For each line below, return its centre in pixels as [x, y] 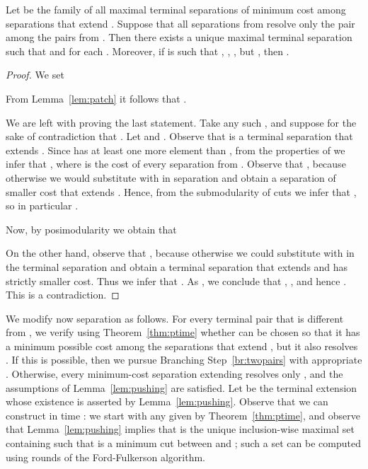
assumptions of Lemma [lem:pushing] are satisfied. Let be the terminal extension [182, 387]
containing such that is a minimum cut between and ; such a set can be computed [183, 443]
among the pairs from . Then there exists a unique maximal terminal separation [179, 37]
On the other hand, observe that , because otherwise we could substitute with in [180, 253]
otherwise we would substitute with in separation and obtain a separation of [171, 177]
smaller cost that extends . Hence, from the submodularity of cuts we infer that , [181, 191]
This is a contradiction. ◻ [63, 295]
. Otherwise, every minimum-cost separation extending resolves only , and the [174, 374]
